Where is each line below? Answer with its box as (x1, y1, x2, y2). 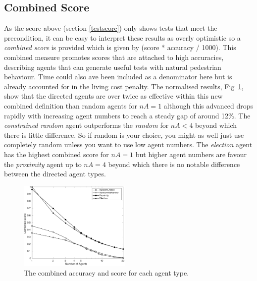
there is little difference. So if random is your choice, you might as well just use (4, 129, 244, 140)
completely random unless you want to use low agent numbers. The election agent (4, 139, 253, 150)
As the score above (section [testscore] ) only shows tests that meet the (4, 23, 217, 33)
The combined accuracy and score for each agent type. (24, 267, 189, 278)
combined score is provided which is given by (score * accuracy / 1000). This (4, 42, 236, 53)
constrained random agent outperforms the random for (4, 120, 169, 130)
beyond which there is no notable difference (108, 159, 240, 169)
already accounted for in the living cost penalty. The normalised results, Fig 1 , (4, 81, 244, 91)
